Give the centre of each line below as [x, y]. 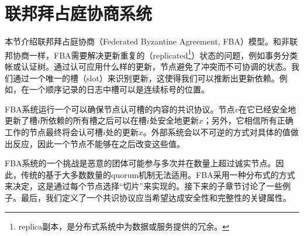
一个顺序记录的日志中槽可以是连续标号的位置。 [119, 89]
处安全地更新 [174, 120]
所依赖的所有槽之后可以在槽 [93, 120]
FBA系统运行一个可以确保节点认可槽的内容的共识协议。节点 [120, 109]
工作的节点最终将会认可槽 [54, 131]
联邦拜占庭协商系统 [79, 13]
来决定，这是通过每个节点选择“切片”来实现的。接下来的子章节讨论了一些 [144, 186]
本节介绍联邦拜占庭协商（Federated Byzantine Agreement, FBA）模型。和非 [147, 41]
